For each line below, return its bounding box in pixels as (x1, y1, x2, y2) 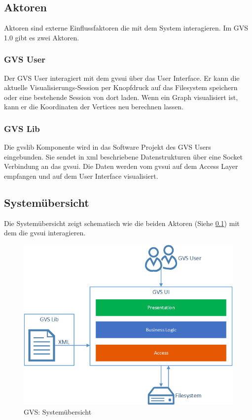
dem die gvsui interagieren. (4, 227, 86, 238)
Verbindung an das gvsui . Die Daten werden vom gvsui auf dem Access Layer (4, 161, 238, 171)
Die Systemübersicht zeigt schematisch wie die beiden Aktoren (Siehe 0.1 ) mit (4, 218, 240, 228)
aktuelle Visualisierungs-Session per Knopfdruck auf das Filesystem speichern (4, 82, 238, 93)
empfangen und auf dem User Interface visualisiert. (4, 170, 158, 181)
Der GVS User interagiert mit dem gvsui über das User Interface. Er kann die (4, 72, 240, 83)
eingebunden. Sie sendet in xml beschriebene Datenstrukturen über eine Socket (4, 151, 243, 162)
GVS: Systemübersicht (24, 406, 92, 417)
